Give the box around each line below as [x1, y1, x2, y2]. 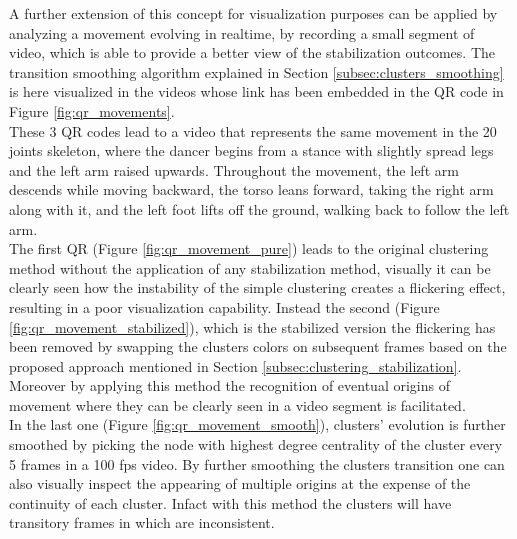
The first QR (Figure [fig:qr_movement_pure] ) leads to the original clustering [9, 238, 489, 259]
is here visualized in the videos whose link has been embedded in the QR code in [9, 81, 504, 102]
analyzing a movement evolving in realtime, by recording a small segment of [9, 22, 475, 43]
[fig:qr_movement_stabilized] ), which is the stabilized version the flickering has [9, 316, 496, 337]
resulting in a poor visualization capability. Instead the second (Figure [9, 296, 440, 317]
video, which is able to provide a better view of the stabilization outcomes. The [9, 42, 496, 63]
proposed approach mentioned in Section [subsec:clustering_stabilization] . [9, 355, 462, 376]
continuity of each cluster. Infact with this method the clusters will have [9, 492, 452, 513]
